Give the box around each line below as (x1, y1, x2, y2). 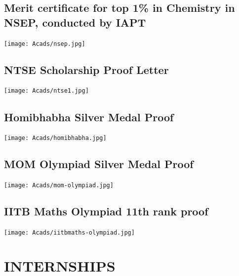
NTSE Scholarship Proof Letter (4, 62, 169, 77)
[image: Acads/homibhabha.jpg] (4, 135, 107, 142)
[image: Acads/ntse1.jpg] (4, 87, 89, 95)
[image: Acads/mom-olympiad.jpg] (4, 182, 114, 189)
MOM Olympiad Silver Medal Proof (4, 156, 194, 172)
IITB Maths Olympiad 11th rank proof (4, 204, 208, 219)
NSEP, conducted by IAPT (4, 14, 146, 30)
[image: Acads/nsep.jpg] (4, 40, 85, 47)
